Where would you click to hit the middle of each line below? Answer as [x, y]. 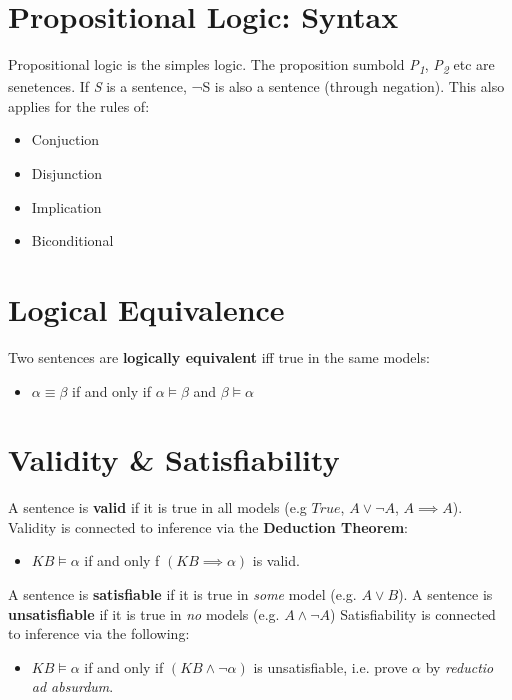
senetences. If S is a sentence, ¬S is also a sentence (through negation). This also [256, 86]
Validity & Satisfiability [174, 459]
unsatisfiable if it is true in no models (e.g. [144, 613]
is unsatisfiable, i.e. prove [330, 666]
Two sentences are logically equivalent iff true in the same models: [219, 356]
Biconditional [72, 240]
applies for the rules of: [79, 105]
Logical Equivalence [146, 309]
